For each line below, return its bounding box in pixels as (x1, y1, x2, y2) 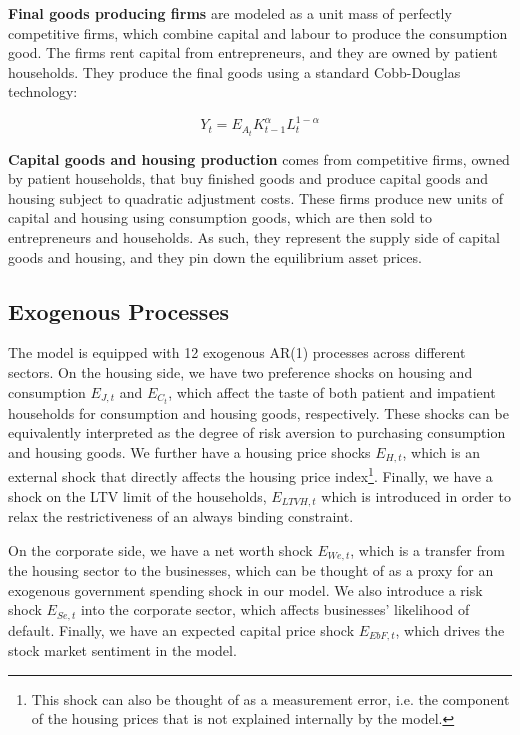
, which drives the (395, 619, 505, 640)
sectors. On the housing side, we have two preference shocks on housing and (8, 361, 473, 382)
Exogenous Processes (8, 295, 230, 326)
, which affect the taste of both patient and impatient (168, 381, 496, 402)
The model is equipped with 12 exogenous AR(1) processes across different (8, 342, 466, 363)
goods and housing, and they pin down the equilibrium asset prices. (8, 246, 422, 267)
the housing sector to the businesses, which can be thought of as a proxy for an (8, 560, 494, 580)
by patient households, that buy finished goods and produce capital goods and (8, 168, 489, 189)
